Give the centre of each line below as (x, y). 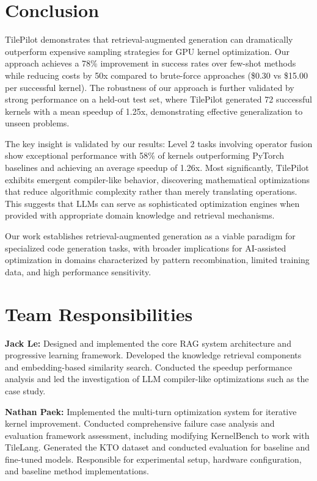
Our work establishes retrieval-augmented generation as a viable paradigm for (150, 236)
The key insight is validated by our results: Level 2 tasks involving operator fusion (159, 143)
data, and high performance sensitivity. (78, 271)
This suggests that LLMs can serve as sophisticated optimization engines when (152, 203)
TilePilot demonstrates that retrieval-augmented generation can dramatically (149, 39)
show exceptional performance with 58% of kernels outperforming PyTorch (145, 155)
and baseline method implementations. (77, 471)
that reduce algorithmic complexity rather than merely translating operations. (151, 191)
